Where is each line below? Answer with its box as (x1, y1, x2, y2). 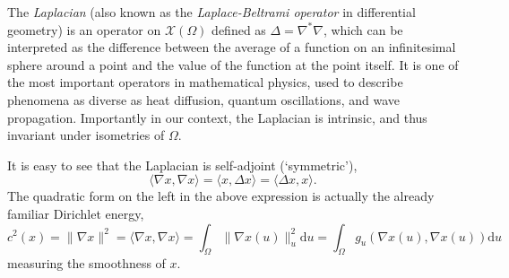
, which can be (323, 20, 403, 39)
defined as (211, 20, 266, 39)
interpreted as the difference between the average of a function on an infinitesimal (7, 38, 456, 56)
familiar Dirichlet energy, (7, 204, 144, 222)
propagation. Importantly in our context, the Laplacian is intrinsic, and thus (7, 108, 427, 126)
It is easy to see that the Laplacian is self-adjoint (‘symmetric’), (7, 155, 358, 174)
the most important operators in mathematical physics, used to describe (7, 73, 403, 91)
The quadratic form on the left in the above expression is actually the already (7, 187, 435, 205)
